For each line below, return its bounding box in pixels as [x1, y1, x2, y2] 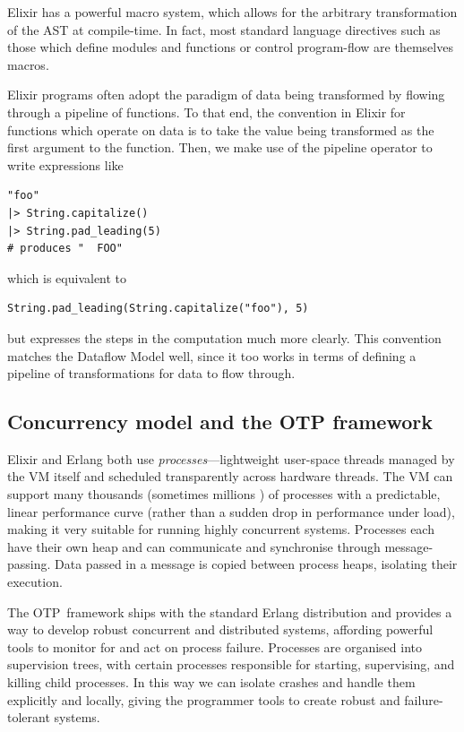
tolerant [7, 708, 50, 727]
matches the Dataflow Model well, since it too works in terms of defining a [7, 346, 417, 365]
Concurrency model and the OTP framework [7, 408, 433, 435]
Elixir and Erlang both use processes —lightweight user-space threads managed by [7, 449, 455, 468]
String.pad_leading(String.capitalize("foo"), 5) [7, 302, 309, 315]
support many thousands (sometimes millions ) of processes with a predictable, [7, 485, 441, 504]
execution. [7, 573, 63, 591]
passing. [7, 555, 51, 573]
